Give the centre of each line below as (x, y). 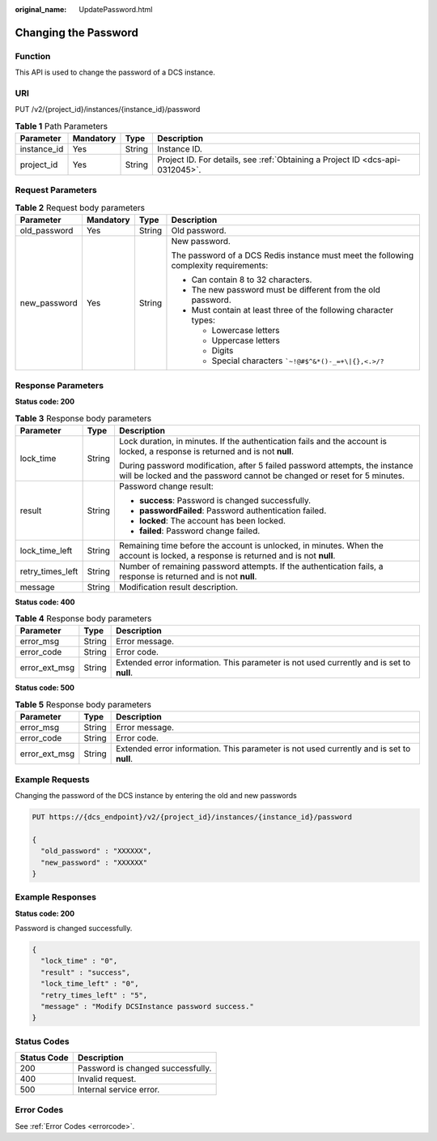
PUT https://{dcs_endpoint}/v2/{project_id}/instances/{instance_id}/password (192, 817)
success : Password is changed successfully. (225, 500)
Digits (223, 351)
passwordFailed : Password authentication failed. (233, 511)
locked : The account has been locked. (212, 520)
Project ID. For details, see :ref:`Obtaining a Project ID (258, 160)
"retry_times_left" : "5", (94, 995)
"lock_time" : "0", (79, 961)
